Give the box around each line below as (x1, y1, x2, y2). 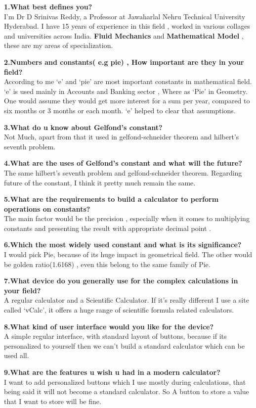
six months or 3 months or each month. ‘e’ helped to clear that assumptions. (4, 105, 236, 115)
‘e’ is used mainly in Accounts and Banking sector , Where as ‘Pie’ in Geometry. (4, 86, 248, 96)
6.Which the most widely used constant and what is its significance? (4, 239, 242, 250)
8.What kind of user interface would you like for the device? (4, 321, 214, 331)
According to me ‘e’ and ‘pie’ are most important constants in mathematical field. (4, 76, 252, 87)
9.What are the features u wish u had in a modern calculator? (4, 367, 220, 377)
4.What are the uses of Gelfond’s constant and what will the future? (4, 158, 242, 168)
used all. (4, 350, 29, 361)
